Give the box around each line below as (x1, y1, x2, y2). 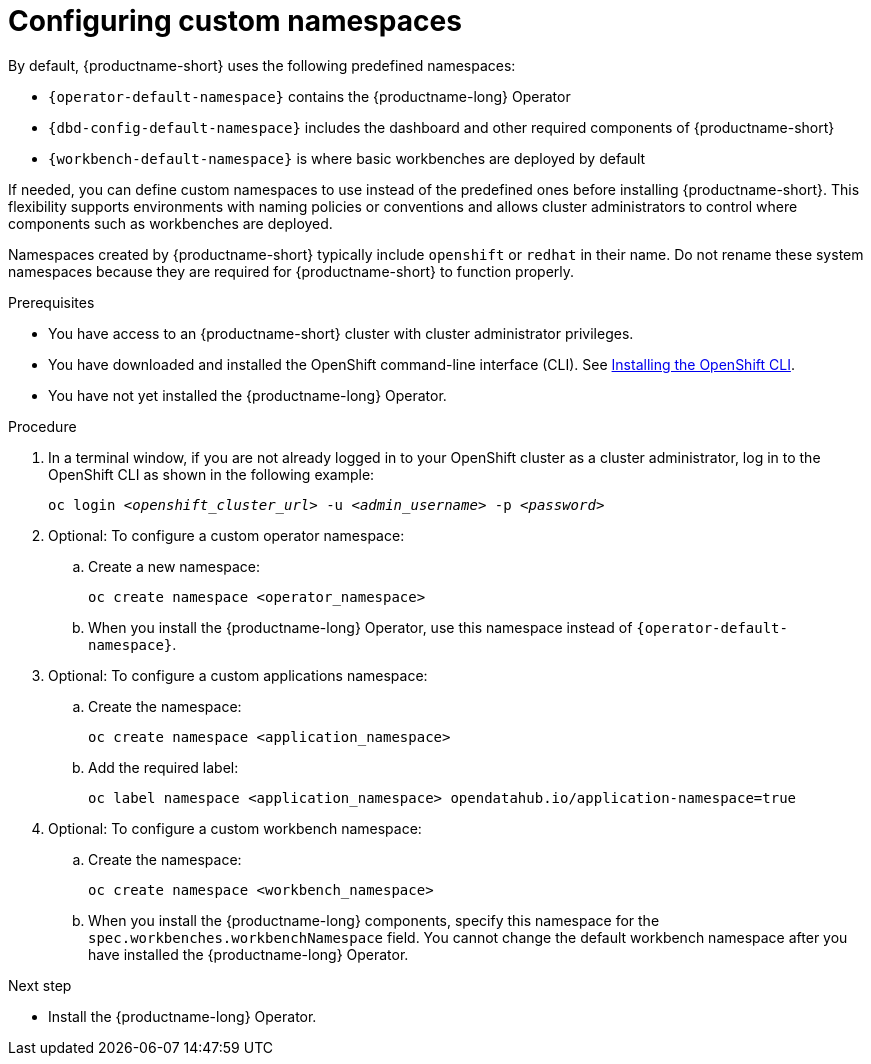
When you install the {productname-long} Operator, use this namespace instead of (88, 618, 633, 636)
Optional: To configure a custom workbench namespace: (48, 819, 422, 837)
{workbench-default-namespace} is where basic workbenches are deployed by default (48, 149, 646, 167)
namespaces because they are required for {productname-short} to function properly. (8, 262, 575, 280)
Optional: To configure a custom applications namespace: (48, 666, 428, 684)
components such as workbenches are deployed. (8, 214, 333, 232)
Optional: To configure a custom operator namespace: (48, 526, 405, 544)
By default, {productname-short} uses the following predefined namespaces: (8, 56, 516, 74)
